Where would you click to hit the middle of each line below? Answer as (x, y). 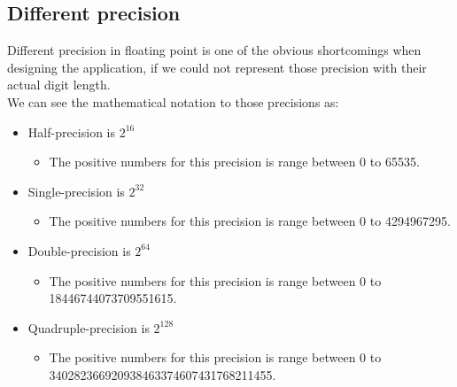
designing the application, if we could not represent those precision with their (217, 67)
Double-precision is (79, 250)
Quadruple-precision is (89, 327)
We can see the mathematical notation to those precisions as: (173, 101)
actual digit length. (59, 85)
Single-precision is (76, 191)
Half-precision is (71, 132)
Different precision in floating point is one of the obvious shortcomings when (214, 50)
